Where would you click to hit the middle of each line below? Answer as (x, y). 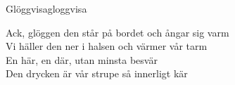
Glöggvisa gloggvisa (46, 8)
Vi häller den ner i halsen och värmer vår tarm (107, 46)
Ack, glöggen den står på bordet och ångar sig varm (118, 32)
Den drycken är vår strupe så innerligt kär (97, 73)
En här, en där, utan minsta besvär (82, 59)
